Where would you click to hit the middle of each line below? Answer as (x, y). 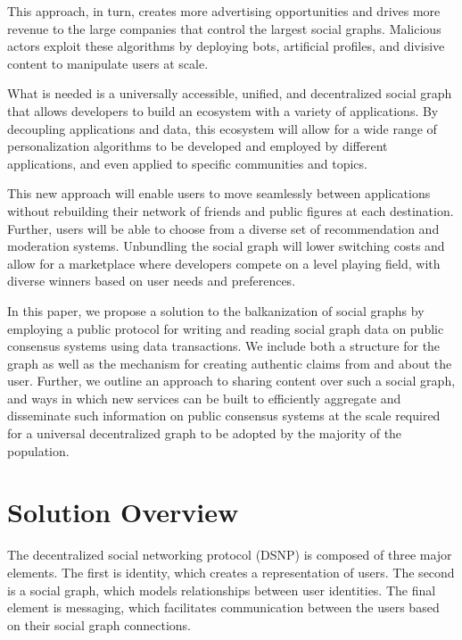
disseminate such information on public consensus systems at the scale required (224, 416)
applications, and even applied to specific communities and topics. (187, 163)
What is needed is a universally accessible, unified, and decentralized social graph (230, 93)
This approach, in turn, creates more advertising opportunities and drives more (224, 11)
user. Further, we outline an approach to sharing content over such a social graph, (231, 381)
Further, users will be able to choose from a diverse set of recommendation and (223, 228)
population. (38, 450)
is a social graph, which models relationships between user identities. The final (222, 590)
